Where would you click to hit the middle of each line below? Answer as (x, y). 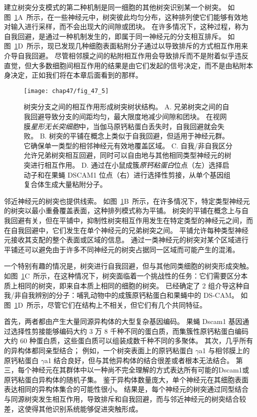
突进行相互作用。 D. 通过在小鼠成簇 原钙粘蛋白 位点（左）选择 (123, 164)
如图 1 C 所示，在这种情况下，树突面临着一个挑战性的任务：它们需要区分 (123, 275)
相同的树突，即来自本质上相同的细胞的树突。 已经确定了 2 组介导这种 (130, 285)
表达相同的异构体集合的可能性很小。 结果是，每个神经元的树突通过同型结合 (126, 389)
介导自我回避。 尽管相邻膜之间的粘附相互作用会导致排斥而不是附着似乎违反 (126, 55)
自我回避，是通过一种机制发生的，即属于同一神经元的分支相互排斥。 (115, 36)
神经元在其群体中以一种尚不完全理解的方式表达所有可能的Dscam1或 (140, 370)
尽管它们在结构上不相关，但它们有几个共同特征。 (127, 304)
